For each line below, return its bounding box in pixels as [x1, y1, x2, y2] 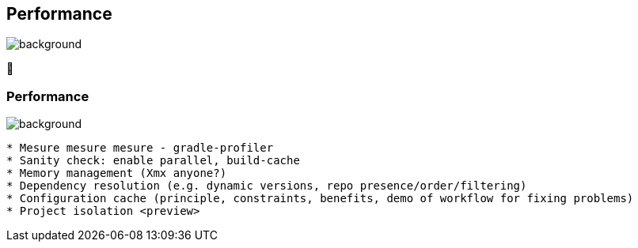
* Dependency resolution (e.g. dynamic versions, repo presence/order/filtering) [6, 179, 527, 193]
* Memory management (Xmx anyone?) [6, 167, 227, 180]
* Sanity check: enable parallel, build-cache [6, 154, 300, 167]
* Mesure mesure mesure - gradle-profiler [6, 141, 274, 155]
